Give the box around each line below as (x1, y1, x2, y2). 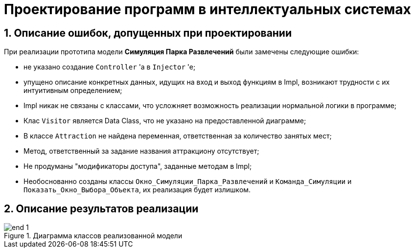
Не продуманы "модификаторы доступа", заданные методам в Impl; (23, 162, 252, 171)
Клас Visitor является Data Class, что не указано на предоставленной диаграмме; (23, 116, 306, 125)
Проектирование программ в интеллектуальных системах (4, 1, 411, 18)
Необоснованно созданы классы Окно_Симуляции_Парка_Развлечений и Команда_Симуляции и (23, 177, 352, 186)
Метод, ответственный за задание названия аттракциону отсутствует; (23, 147, 259, 156)
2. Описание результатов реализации (4, 202, 199, 215)
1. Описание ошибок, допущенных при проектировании (4, 26, 292, 39)
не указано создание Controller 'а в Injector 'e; (23, 63, 196, 71)
